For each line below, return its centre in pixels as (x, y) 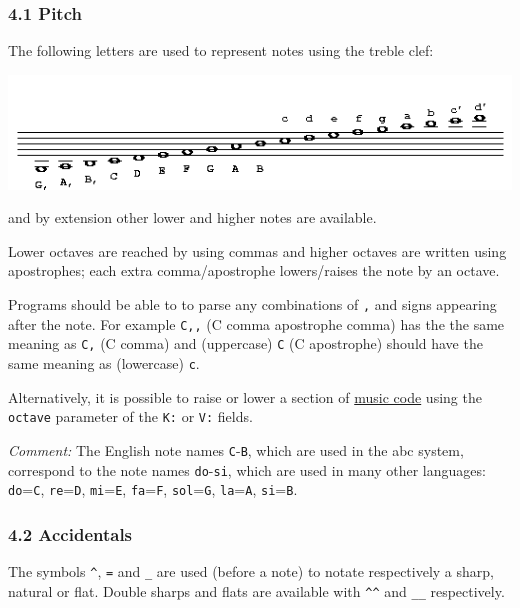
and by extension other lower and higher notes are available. (192, 217)
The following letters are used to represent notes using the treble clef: (221, 50)
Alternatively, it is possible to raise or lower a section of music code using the (245, 396)
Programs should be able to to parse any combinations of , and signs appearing (252, 304)
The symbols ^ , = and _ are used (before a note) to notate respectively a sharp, (251, 571)
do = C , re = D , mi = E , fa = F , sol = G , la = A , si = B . (153, 489)
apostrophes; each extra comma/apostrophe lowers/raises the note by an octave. (254, 270)
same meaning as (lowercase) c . (104, 363)
